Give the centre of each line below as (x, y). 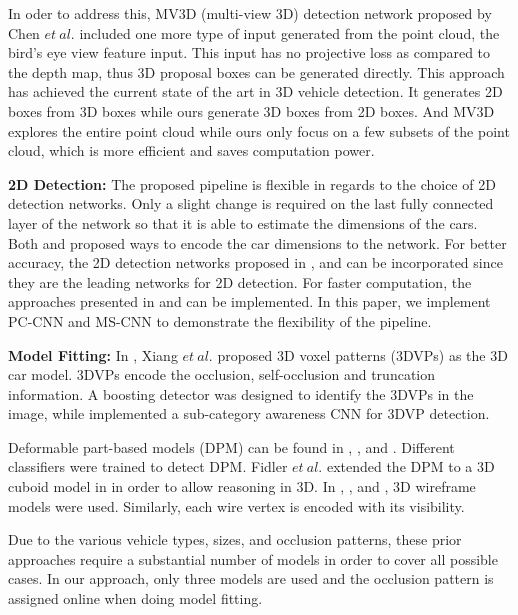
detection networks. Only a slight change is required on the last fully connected (251, 203)
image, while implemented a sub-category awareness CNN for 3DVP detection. (249, 413)
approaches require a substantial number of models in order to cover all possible (253, 558)
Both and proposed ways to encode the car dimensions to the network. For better (257, 242)
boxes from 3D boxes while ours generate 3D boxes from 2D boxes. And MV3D (251, 110)
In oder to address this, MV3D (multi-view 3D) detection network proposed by (250, 13)
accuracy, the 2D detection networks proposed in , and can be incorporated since (255, 262)
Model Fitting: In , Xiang (93, 354)
